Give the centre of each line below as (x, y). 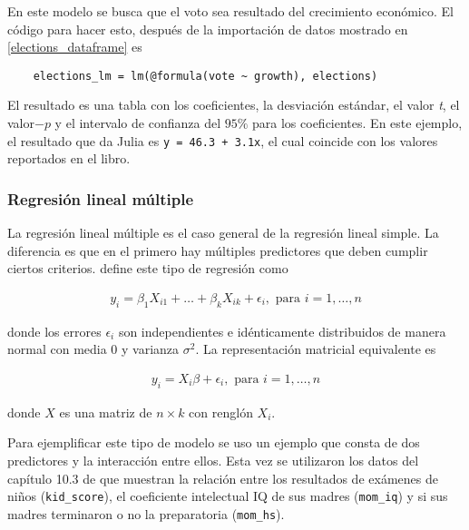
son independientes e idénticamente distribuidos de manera (282, 331)
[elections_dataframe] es (75, 47)
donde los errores (54, 331)
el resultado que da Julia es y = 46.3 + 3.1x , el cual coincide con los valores (223, 140)
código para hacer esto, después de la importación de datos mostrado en (208, 29)
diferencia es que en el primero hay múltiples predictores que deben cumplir (218, 250)
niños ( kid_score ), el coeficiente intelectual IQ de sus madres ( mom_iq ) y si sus (228, 496)
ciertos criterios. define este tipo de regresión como (148, 268)
